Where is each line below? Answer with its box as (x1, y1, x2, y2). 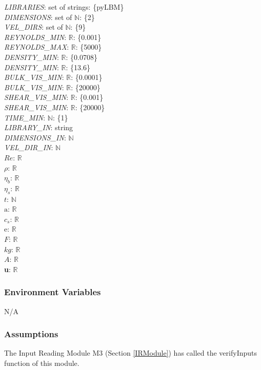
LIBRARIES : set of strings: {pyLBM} (4, 2, 124, 12)
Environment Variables (4, 285, 101, 298)
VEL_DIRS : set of (4, 22, 63, 32)
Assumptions (4, 327, 58, 340)
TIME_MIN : (4, 112, 46, 122)
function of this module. (4, 358, 79, 368)
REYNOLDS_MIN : (4, 31, 67, 42)
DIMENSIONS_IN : (4, 132, 66, 142)
